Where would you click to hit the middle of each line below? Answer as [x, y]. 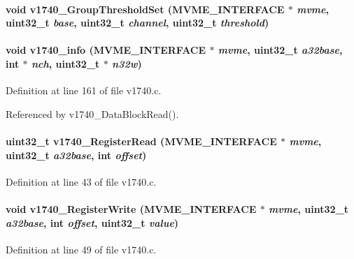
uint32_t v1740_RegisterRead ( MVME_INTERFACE [141, 141]
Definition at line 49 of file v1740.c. [81, 249]
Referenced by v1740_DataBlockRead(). [92, 113]
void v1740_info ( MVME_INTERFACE [106, 50]
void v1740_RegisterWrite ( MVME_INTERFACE [131, 208]
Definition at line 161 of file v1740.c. [84, 90]
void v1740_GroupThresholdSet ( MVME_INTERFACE [145, 9]
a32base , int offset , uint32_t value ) [92, 222]
